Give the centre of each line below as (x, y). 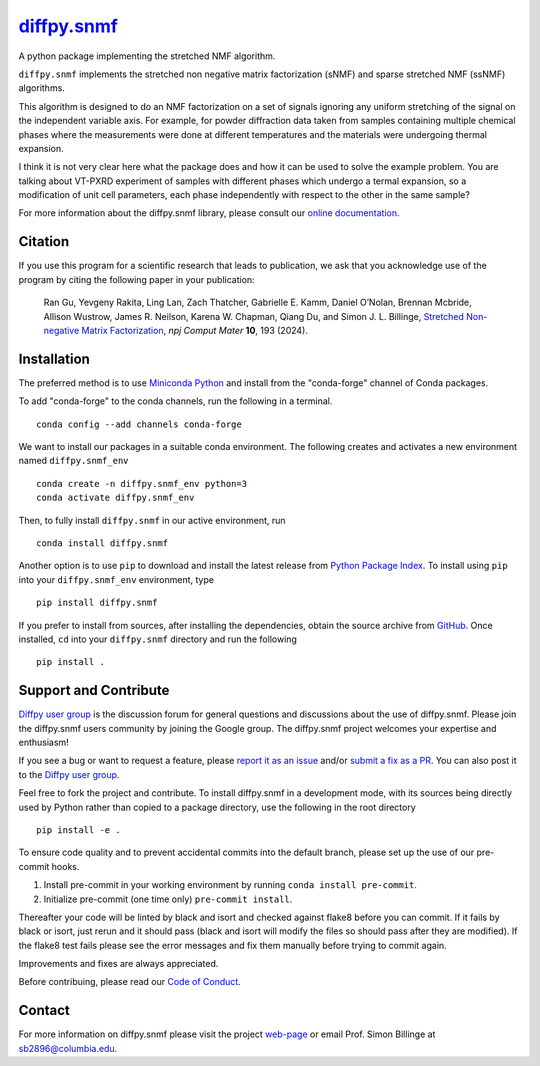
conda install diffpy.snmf (102, 543)
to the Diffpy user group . (69, 774)
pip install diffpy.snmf (97, 603)
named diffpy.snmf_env (73, 461)
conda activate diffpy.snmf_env (115, 498)
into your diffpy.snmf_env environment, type (116, 579)
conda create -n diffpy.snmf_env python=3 (142, 483)
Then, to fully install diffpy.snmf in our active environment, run (152, 520)
